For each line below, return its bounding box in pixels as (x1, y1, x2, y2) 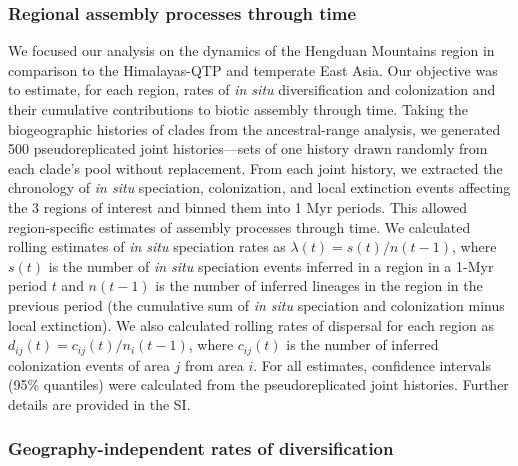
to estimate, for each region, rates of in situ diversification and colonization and (8, 79, 496, 100)
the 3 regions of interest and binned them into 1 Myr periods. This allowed (8, 196, 467, 217)
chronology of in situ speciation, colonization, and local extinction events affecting (8, 177, 511, 198)
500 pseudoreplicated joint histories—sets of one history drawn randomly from (8, 138, 488, 159)
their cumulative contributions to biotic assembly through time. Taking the (8, 99, 469, 119)
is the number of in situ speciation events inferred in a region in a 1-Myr (48, 255, 494, 276)
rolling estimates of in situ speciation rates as (8, 236, 286, 257)
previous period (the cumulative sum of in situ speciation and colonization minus (8, 294, 505, 315)
